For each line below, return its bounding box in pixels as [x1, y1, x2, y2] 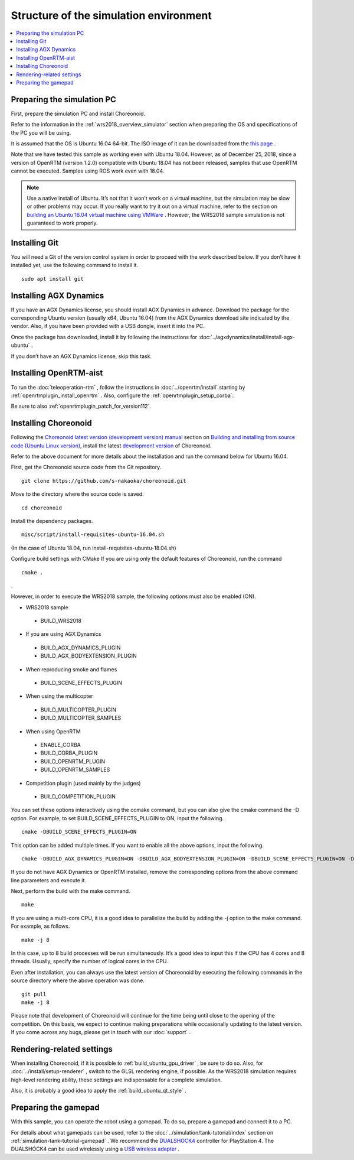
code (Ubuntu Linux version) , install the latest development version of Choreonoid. [11, 442, 212, 449]
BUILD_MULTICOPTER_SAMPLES [40, 714, 122, 722]
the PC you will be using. [11, 129, 71, 136]
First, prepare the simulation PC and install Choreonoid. [11, 110, 146, 117]
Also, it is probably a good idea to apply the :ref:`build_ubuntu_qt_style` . [11, 1087, 187, 1094]
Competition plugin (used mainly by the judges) [25, 779, 141, 787]
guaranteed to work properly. [27, 219, 98, 227]
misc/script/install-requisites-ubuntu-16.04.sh [21, 531, 165, 538]
